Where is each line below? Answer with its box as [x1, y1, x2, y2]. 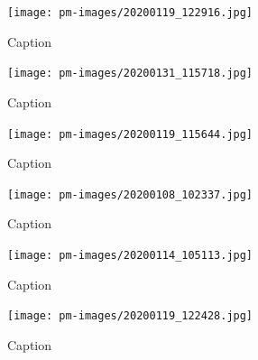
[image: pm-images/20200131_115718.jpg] [7, 67, 253, 80]
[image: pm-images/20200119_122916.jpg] [7, 6, 253, 19]
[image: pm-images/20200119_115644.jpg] [7, 127, 253, 141]
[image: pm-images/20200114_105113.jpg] [7, 249, 253, 262]
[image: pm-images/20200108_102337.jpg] [7, 188, 253, 201]
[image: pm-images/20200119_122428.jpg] [7, 309, 253, 323]
